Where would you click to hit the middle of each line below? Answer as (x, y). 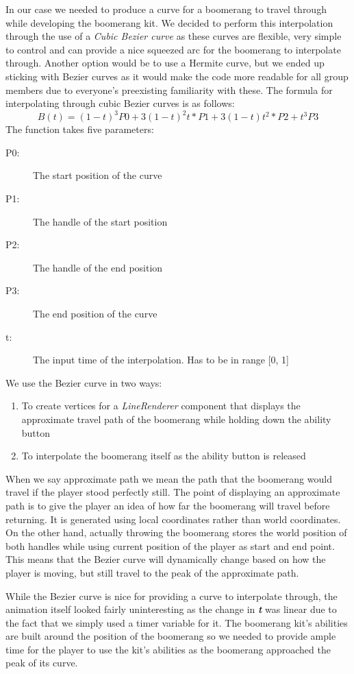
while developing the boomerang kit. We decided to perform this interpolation (169, 22)
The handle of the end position (98, 267)
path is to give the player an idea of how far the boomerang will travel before (168, 505)
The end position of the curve (95, 313)
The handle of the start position (100, 221)
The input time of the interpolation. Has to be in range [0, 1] (161, 360)
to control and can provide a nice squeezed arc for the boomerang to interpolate (173, 49)
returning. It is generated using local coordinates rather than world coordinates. (173, 519)
